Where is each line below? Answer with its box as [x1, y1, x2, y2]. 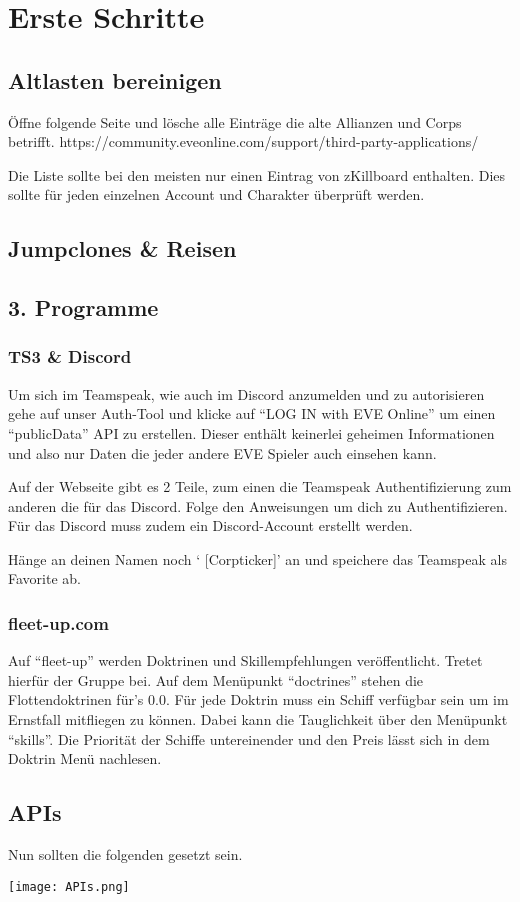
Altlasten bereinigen [8, 64, 222, 95]
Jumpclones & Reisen [8, 233, 237, 264]
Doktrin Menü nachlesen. [8, 748, 162, 769]
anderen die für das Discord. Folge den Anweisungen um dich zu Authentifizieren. [8, 495, 508, 516]
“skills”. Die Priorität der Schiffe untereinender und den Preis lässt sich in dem [8, 728, 490, 749]
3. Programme [8, 292, 159, 323]
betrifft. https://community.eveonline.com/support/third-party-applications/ [8, 131, 479, 152]
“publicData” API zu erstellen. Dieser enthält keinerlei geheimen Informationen [8, 422, 495, 443]
